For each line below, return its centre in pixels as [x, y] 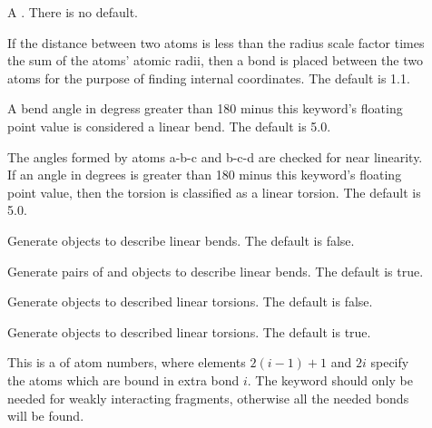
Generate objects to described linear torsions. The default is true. [189, 331]
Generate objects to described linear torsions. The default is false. [190, 302]
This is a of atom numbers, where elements [127, 362]
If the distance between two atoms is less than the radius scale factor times [216, 42]
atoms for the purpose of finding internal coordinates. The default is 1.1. [209, 78]
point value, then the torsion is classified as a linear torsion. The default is [214, 192]
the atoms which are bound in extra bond [123, 379]
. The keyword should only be [330, 379]
